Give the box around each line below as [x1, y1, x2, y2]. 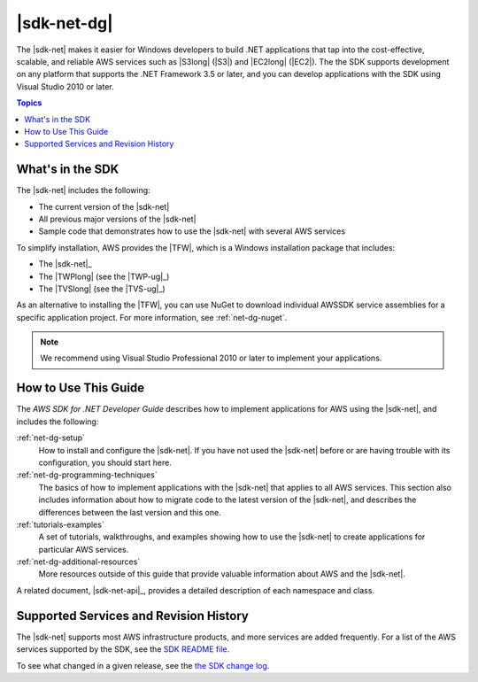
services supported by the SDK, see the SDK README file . [16, 644, 230, 655]
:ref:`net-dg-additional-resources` [16, 556, 141, 567]
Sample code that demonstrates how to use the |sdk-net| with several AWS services [38, 226, 345, 236]
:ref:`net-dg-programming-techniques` [16, 469, 158, 480]
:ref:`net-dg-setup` [16, 432, 86, 443]
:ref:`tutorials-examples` [16, 519, 105, 530]
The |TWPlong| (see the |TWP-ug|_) [38, 271, 170, 282]
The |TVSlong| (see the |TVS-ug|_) [38, 283, 166, 294]
